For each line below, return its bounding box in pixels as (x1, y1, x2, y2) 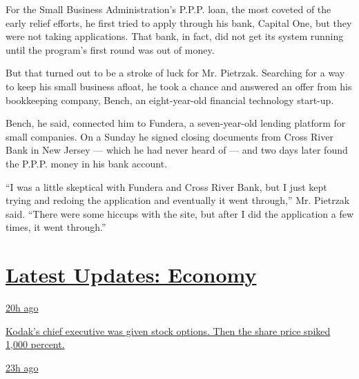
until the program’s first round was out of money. (6, 42, 215, 57)
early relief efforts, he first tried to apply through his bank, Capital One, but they (6, 15, 352, 30)
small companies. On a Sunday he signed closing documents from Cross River (6, 129, 333, 143)
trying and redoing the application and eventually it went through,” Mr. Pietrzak (6, 193, 350, 207)
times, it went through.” (6, 220, 106, 234)
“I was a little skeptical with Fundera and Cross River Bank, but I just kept (6, 179, 327, 194)
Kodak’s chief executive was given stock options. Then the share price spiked (6, 323, 331, 338)
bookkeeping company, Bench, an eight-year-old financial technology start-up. (6, 92, 334, 107)
